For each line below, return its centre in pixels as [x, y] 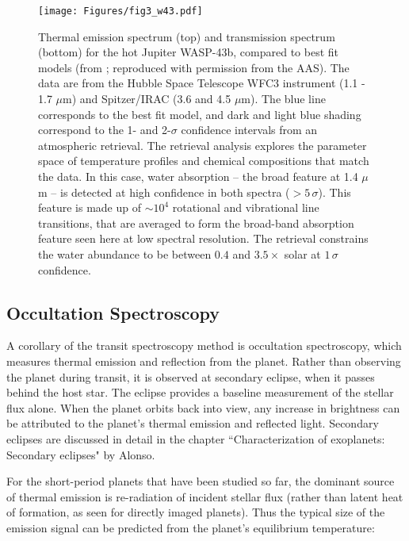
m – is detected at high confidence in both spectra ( [164, 192]
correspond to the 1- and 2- [105, 130]
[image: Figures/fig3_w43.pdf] [120, 11]
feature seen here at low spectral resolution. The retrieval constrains [203, 238]
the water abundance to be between [125, 253]
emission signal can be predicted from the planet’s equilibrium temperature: [191, 527]
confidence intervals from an [249, 130]
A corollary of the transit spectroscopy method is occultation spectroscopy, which [204, 345]
